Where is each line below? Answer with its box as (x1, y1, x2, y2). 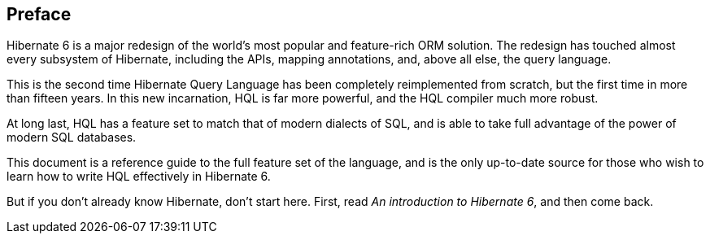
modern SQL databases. (7, 130, 137, 145)
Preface (7, 4, 72, 24)
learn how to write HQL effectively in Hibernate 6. (7, 169, 271, 184)
